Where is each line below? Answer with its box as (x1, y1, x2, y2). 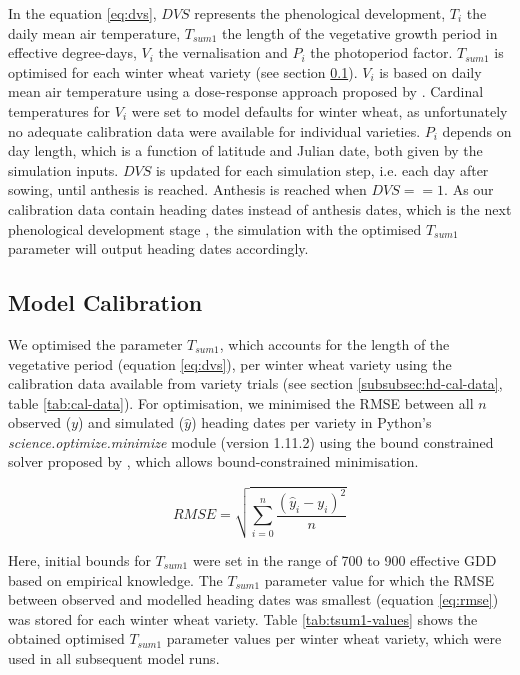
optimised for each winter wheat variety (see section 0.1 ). (8, 61, 358, 82)
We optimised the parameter (8, 333, 183, 354)
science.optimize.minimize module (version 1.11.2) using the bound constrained (8, 431, 494, 452)
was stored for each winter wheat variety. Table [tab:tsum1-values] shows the (8, 608, 478, 629)
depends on (442, 120, 512, 141)
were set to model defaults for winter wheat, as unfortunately (131, 100, 508, 121)
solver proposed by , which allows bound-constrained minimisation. (8, 451, 419, 472)
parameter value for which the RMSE (264, 569, 494, 590)
